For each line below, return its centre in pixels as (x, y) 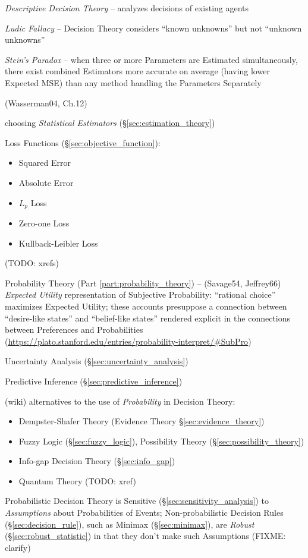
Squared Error (45, 163)
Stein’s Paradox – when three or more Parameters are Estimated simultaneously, (151, 59)
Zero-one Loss (44, 223)
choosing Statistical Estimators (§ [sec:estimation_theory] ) (110, 123)
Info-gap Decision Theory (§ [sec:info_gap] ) (97, 461)
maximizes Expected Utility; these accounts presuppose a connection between (146, 306)
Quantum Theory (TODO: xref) (77, 480)
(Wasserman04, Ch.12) (46, 103)
